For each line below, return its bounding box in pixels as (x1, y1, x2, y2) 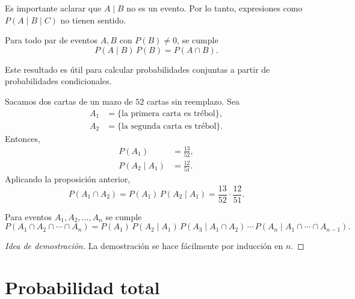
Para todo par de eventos (5, 34, 97, 46)
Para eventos (5, 210, 52, 223)
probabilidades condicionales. (5, 75, 112, 87)
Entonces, (5, 132, 40, 144)
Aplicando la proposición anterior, (5, 172, 131, 185)
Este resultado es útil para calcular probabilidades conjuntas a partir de (5, 63, 270, 75)
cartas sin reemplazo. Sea (146, 94, 240, 107)
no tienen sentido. (60, 13, 126, 26)
